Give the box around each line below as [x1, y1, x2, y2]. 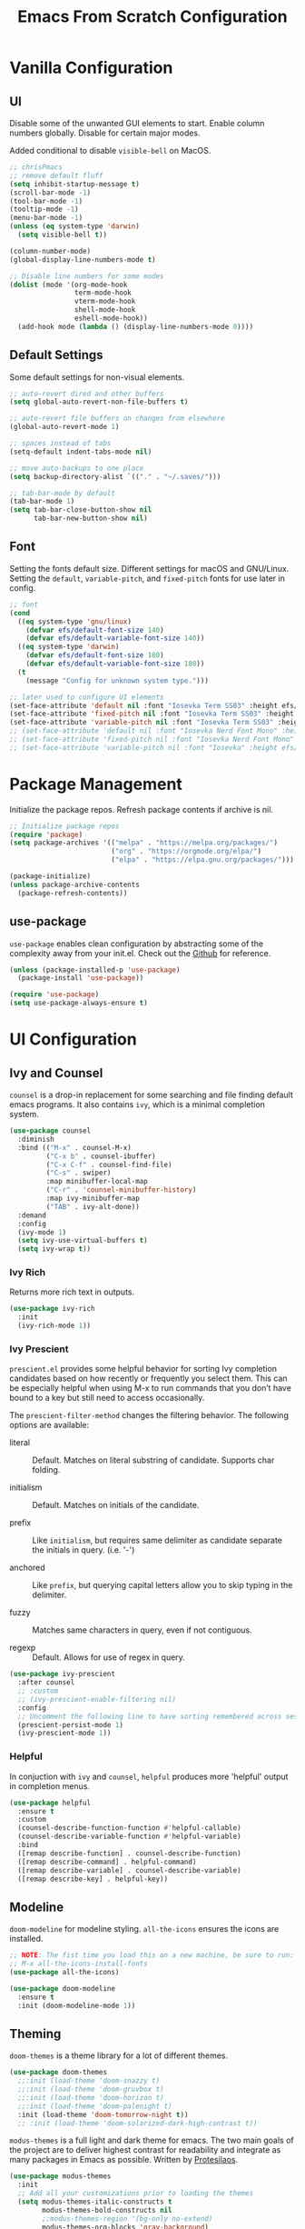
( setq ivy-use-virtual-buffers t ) [17, 1236, 148, 1245]
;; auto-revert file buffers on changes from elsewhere [9, 414, 225, 424]
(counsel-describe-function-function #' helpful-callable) [17, 1824, 242, 1833]
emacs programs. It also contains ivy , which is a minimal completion [9, 1099, 266, 1110]
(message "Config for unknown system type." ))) [25, 675, 209, 685]
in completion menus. [9, 1780, 91, 1792]
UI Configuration [9, 1029, 138, 1050]
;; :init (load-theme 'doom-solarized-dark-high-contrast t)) [17, 2118, 258, 2128]
